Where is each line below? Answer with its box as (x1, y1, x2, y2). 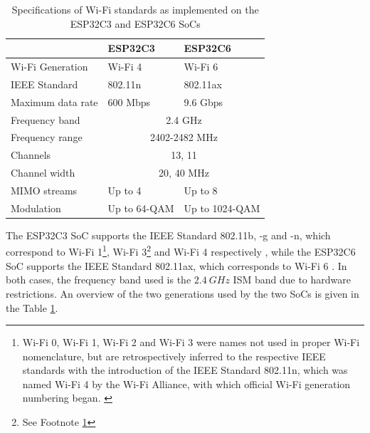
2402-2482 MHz (150, 130, 218, 145)
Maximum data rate (11, 94, 98, 109)
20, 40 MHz (159, 165, 209, 180)
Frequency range (11, 130, 83, 145)
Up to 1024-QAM (184, 200, 260, 215)
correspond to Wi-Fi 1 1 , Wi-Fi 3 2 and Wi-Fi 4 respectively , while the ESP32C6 (6, 242, 356, 259)
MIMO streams (11, 182, 78, 197)
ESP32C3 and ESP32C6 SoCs (70, 16, 201, 31)
